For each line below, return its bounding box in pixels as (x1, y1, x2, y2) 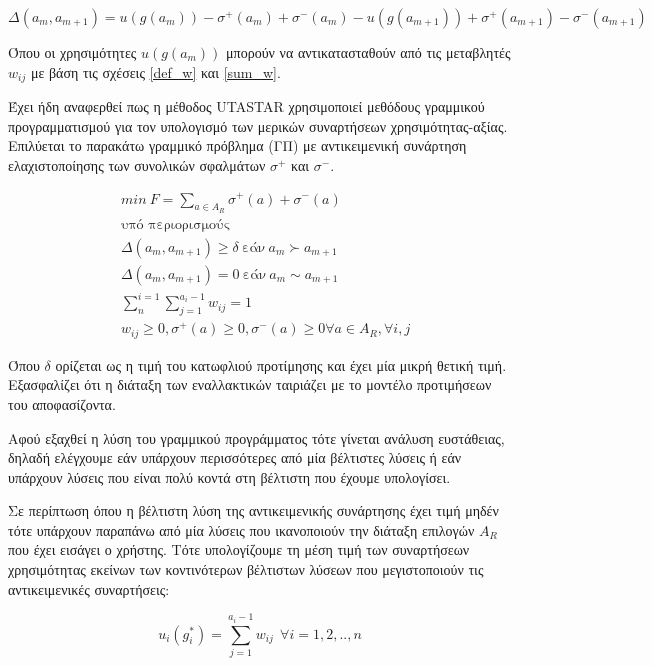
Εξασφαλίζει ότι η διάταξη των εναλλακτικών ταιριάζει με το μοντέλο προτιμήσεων (8, 374, 492, 395)
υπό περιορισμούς (120, 217, 231, 232)
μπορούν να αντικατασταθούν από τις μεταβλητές (226, 42, 511, 62)
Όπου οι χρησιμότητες (8, 42, 137, 62)
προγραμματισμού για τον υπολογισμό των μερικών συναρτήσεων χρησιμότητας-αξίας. (8, 115, 508, 136)
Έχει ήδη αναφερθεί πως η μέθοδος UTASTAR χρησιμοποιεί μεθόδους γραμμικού (8, 96, 485, 117)
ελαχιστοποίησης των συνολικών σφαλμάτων (8, 154, 266, 175)
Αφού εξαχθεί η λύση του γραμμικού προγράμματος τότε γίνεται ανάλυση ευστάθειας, (8, 427, 505, 448)
